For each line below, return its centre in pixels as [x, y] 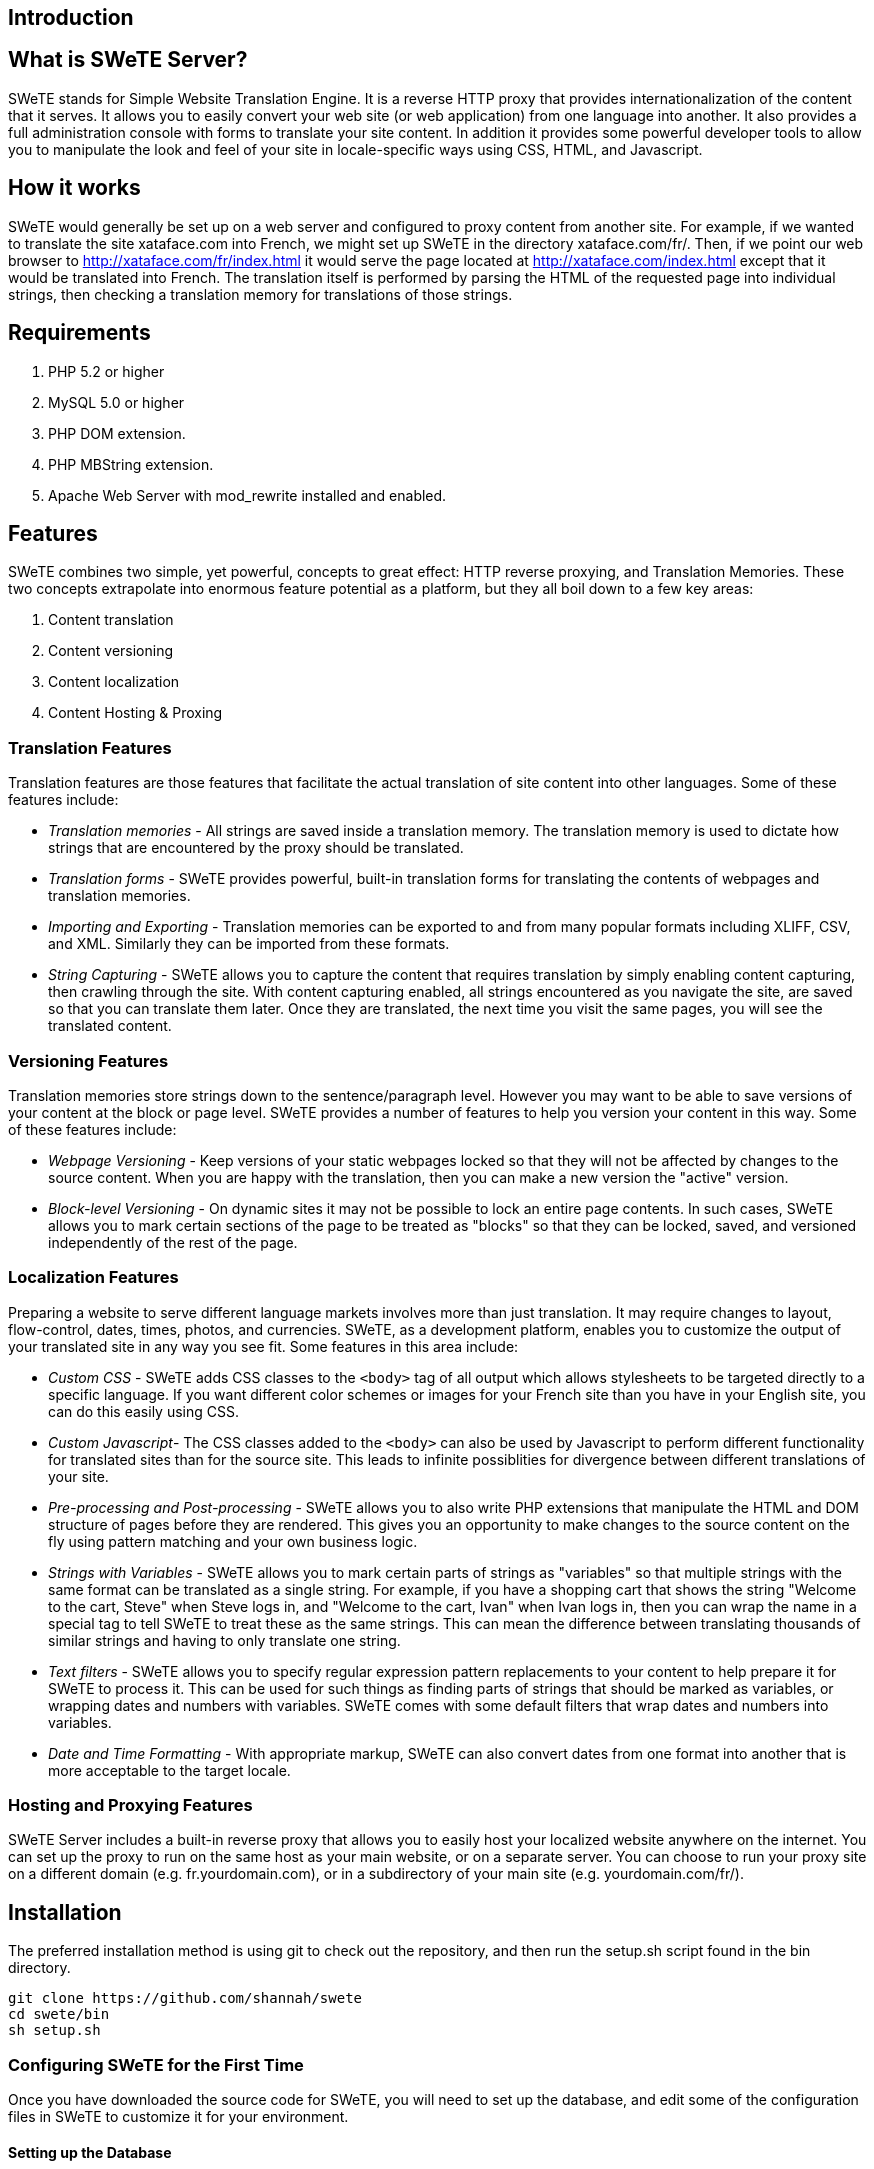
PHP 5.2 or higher [106, 371]
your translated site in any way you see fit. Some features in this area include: [263, 1346]
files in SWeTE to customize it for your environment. [178, 2116]
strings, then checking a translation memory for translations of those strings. [260, 294]
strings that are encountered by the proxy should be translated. [256, 848]
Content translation [111, 620]
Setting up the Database [90, 2152]
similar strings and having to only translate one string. [224, 1640]
